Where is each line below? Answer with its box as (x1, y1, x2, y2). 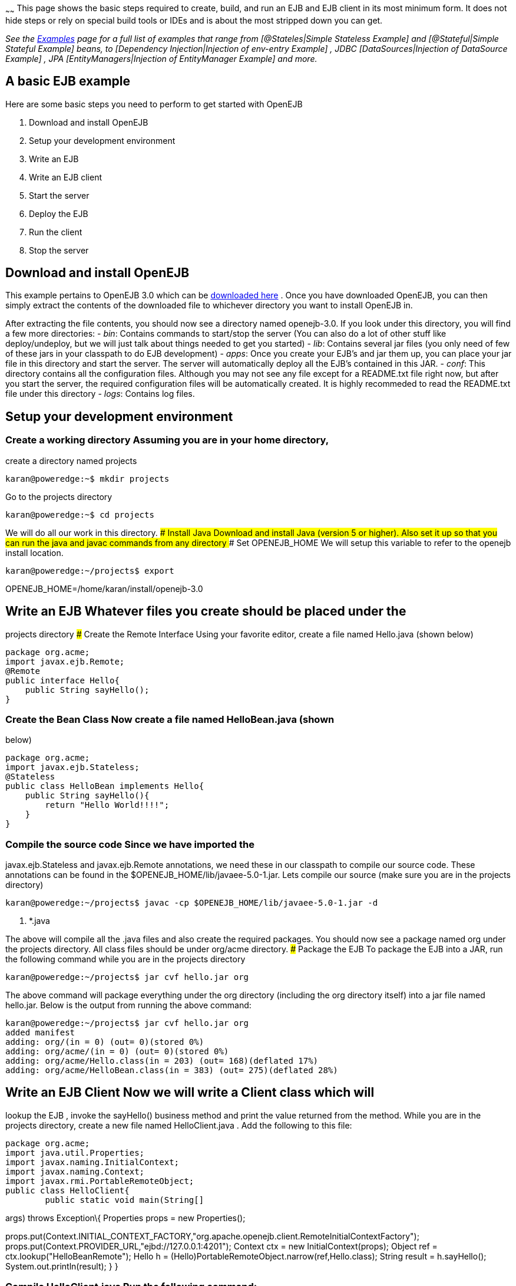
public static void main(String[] (45, 1195, 204, 1205)
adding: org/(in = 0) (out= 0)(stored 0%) (5, 1037, 204, 1047)
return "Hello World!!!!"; (45, 800, 170, 810)
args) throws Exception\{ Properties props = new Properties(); (5, 1212, 246, 1223)
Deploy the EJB (29, 208, 88, 219)
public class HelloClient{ (5, 1185, 130, 1195)
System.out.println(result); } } (5, 1261, 118, 1271)
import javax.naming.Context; (5, 1166, 145, 1176)
